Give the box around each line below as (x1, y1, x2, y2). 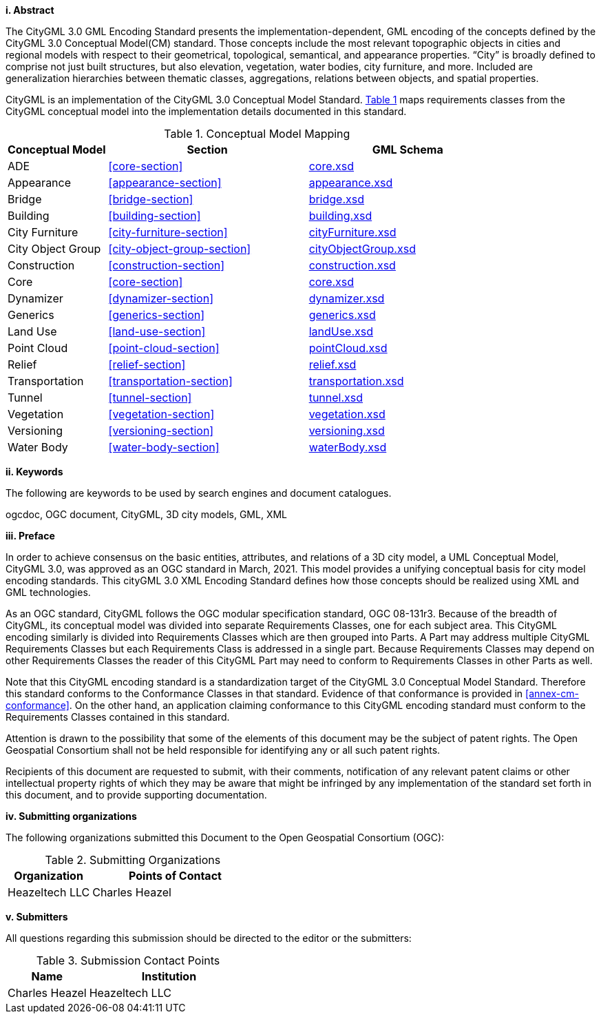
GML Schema (372, 143, 443, 156)
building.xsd (308, 209, 372, 223)
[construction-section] (108, 258, 225, 272)
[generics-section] (108, 308, 205, 322)
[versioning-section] (108, 424, 214, 438)
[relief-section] (108, 358, 186, 371)
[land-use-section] (108, 325, 206, 338)
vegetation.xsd (308, 407, 386, 421)
